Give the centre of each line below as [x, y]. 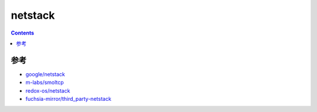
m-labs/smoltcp [45, 83]
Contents [23, 33]
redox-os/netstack [48, 90]
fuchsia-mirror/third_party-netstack [68, 99]
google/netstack [45, 74]
